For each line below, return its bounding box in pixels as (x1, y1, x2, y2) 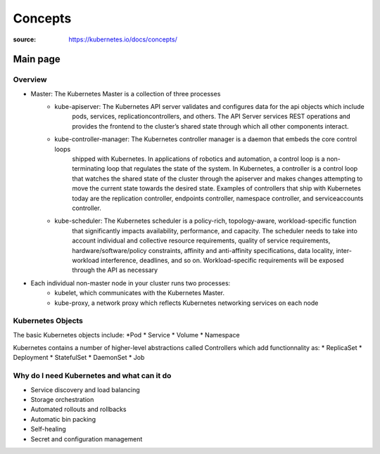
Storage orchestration (30, 395, 94, 403)
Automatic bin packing (30, 415, 96, 423)
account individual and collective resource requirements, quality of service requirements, (72, 236, 331, 245)
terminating (72, 164, 106, 173)
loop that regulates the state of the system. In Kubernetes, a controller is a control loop (106, 164, 358, 173)
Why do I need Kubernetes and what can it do (13, 371, 172, 381)
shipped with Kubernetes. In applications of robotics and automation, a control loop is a (72, 155, 325, 163)
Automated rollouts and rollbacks (30, 405, 127, 414)
